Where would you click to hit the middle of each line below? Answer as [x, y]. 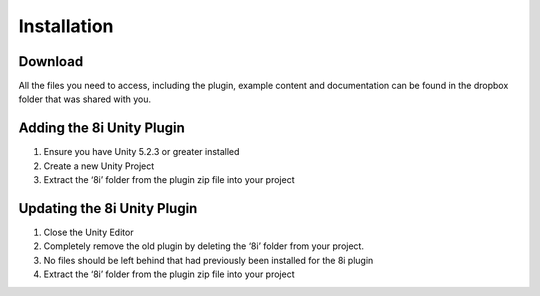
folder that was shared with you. [85, 99]
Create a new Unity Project [99, 166]
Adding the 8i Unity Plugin [101, 128]
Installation [66, 26]
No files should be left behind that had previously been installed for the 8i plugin [208, 260]
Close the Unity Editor [88, 232]
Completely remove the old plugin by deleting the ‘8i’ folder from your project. [204, 246]
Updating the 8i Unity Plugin [108, 208]
